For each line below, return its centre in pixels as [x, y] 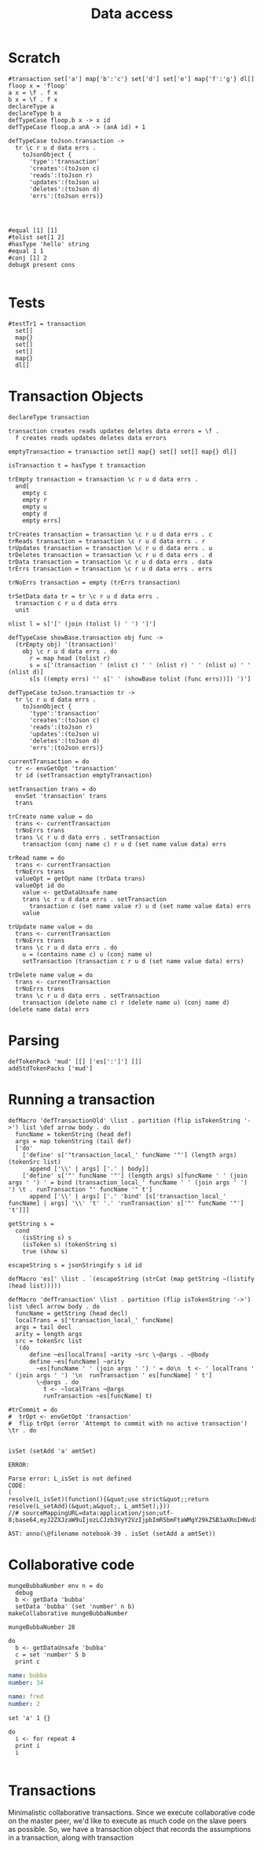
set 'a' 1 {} [29, 1719]
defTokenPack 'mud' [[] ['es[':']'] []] [75, 1062]
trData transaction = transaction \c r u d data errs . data [110, 562]
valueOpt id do [40, 885]
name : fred [26, 1697]
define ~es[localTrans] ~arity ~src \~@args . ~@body [119, 1354]
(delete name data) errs [49, 1009]
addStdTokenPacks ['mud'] [50, 1068]
